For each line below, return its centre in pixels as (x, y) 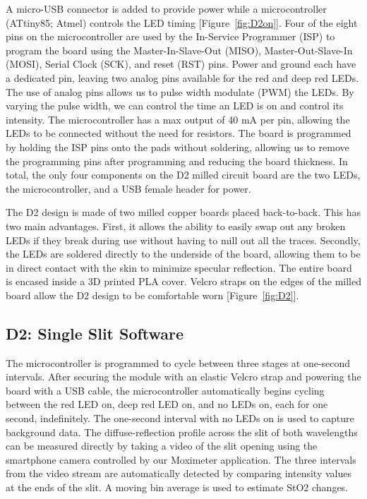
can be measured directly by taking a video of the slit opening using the (162, 446)
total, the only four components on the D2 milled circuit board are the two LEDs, (183, 175)
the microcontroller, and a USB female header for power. (128, 188)
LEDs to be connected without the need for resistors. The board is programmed (179, 133)
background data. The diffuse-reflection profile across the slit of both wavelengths (182, 432)
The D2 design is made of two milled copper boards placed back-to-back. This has (183, 212)
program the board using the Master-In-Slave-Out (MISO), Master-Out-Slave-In (179, 50)
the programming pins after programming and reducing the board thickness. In (177, 161)
